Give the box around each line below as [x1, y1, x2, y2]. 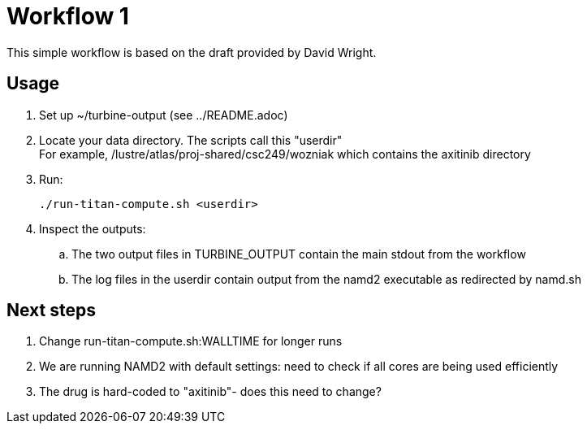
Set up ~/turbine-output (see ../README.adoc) [39, 107, 288, 122]
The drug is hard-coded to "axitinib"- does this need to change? [39, 384, 382, 399]
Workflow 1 [6, 2, 129, 30]
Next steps [6, 300, 96, 321]
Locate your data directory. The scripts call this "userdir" [39, 132, 343, 147]
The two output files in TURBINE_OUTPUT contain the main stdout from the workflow [71, 246, 526, 261]
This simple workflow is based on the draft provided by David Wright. [6, 45, 377, 59]
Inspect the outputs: [39, 221, 146, 236]
